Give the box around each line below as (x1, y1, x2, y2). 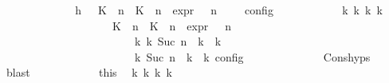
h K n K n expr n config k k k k (75, 2, 383, 18)
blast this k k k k (6, 64, 172, 81)
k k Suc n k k (134, 33, 222, 49)
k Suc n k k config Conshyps (134, 48, 371, 65)
